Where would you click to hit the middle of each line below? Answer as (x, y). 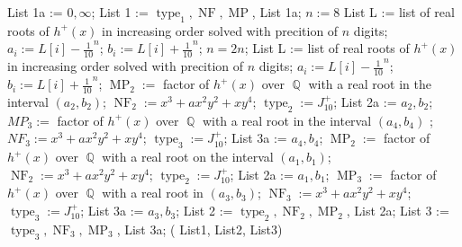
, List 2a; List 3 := (398, 211)
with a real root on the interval (188, 157)
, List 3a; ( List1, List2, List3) (199, 229)
